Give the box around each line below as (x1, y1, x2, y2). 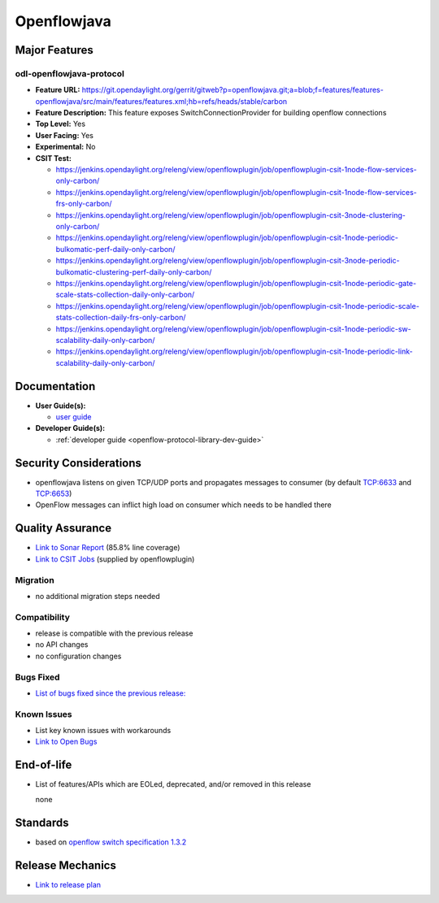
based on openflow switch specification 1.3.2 (35, 837, 187, 847)
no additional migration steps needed (35, 591, 160, 601)
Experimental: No (35, 142, 96, 152)
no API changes (35, 640, 89, 649)
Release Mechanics (15, 858, 117, 872)
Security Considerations (15, 456, 142, 470)
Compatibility (15, 611, 71, 623)
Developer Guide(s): (35, 423, 106, 433)
